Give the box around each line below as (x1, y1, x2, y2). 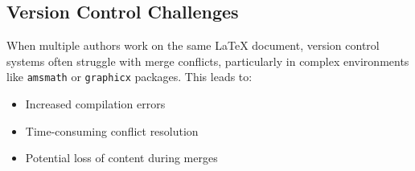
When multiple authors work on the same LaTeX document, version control (6, 37, 380, 54)
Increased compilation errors (25, 96, 166, 112)
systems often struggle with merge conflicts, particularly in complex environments (6, 52, 409, 69)
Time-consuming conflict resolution (25, 122, 199, 139)
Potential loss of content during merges (25, 149, 218, 166)
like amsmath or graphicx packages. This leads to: (6, 68, 253, 85)
